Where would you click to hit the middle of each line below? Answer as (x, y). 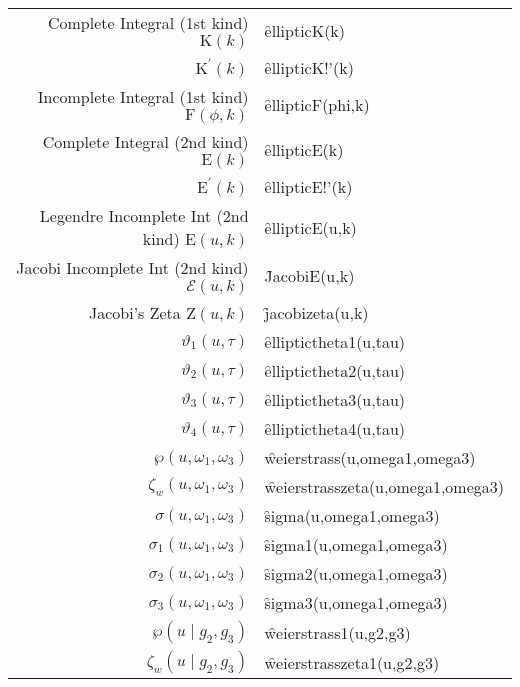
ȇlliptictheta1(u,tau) (335, 341)
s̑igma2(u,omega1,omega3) (356, 573)
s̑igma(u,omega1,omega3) (352, 515)
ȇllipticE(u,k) (310, 227)
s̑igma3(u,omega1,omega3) (356, 602)
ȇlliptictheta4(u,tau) (335, 428)
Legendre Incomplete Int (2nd (144, 215)
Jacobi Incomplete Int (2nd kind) (132, 267)
